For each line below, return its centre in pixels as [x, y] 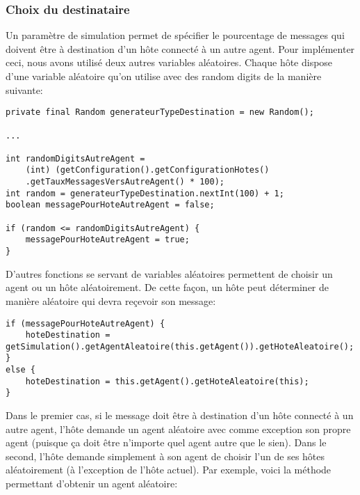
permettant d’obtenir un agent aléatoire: [92, 484]
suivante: [24, 89]
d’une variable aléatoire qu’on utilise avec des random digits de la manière [164, 76]
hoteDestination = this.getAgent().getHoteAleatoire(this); [167, 381]
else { [21, 370]
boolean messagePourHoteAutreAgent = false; [110, 205]
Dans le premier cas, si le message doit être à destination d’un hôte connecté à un [180, 415]
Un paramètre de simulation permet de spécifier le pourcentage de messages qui [175, 35]
